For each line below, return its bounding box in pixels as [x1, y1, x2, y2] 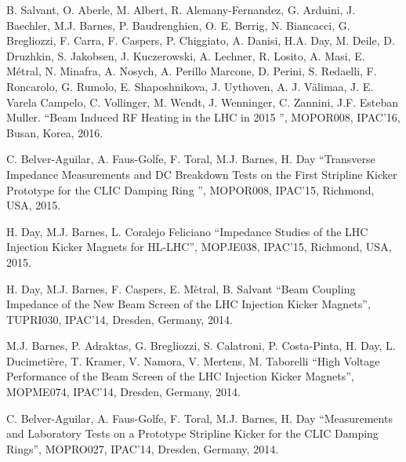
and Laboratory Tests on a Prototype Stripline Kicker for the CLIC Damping [6, 425, 379, 442]
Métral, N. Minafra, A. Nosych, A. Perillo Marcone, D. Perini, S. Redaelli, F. [6, 63, 377, 79]
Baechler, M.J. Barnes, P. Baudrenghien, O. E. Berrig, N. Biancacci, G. [6, 16, 350, 33]
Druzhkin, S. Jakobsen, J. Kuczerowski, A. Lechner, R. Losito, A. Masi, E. [6, 47, 365, 64]
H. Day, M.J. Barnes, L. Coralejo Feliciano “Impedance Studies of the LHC [6, 223, 368, 239]
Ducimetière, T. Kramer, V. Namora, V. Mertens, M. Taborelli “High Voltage [6, 352, 380, 369]
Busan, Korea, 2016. [6, 124, 103, 140]
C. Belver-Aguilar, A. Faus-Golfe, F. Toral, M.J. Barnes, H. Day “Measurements [6, 409, 393, 426]
